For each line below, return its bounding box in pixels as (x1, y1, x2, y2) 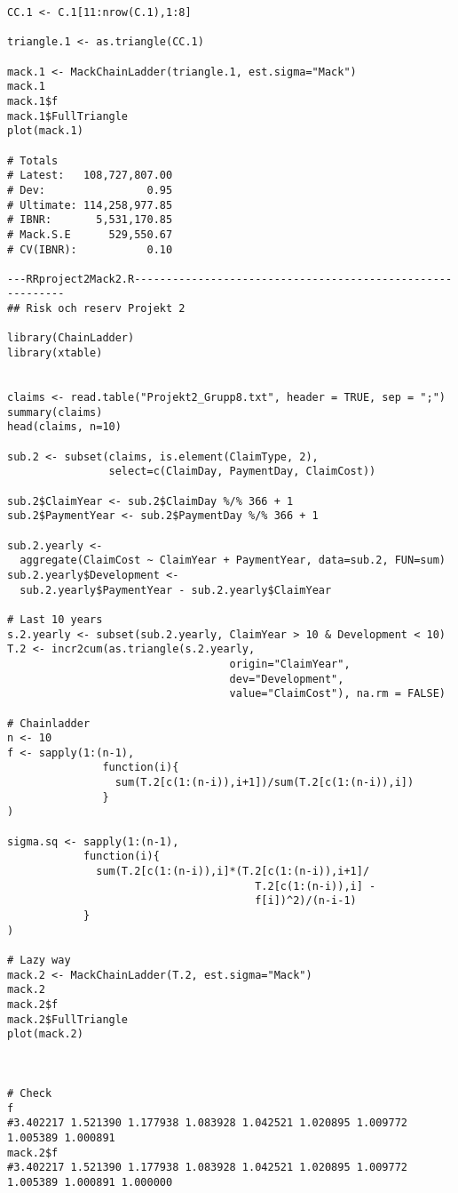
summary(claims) (7, 405, 103, 419)
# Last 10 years (7, 613, 103, 626)
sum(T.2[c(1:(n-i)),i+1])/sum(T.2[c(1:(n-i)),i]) (114, 776, 415, 789)
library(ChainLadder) (7, 332, 135, 345)
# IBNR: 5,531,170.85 (7, 213, 173, 227)
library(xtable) (7, 347, 103, 360)
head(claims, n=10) (7, 420, 122, 434)
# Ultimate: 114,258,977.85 (7, 198, 173, 212)
